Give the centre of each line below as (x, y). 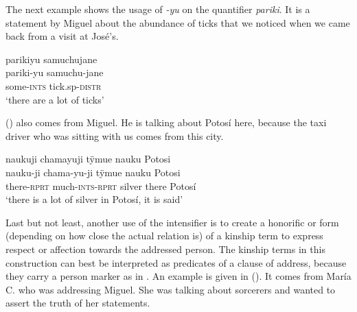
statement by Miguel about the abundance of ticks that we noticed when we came (178, 22)
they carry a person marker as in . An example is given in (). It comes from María (178, 276)
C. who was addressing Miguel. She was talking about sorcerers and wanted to (171, 289)
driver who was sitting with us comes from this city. (115, 135)
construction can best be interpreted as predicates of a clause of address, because (176, 262)
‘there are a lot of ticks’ (55, 99)
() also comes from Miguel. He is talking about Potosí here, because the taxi (166, 122)
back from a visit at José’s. (62, 36)
